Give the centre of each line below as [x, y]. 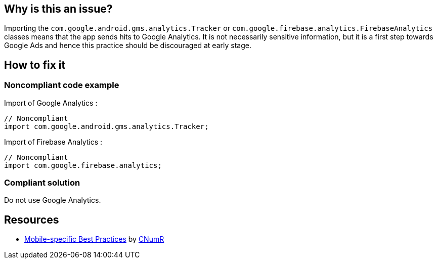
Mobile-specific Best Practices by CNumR [94, 239]
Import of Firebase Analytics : [53, 142]
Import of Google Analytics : [51, 103]
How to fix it [35, 65]
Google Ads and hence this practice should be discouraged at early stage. [128, 46]
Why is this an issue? [58, 9]
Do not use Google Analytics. [53, 200]
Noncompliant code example [62, 85]
